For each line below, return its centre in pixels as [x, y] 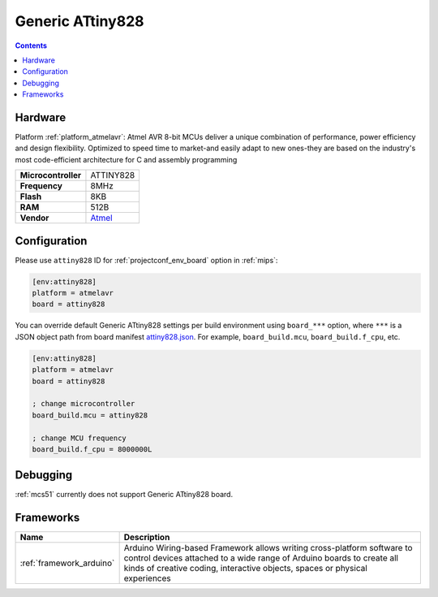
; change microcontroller [84, 404]
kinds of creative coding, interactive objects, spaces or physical [246, 569]
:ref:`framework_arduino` [67, 563]
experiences [147, 578]
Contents [31, 45]
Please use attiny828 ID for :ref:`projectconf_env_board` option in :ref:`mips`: [146, 260]
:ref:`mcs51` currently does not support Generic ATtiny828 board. [124, 495]
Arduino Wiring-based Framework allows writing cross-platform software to [268, 548]
